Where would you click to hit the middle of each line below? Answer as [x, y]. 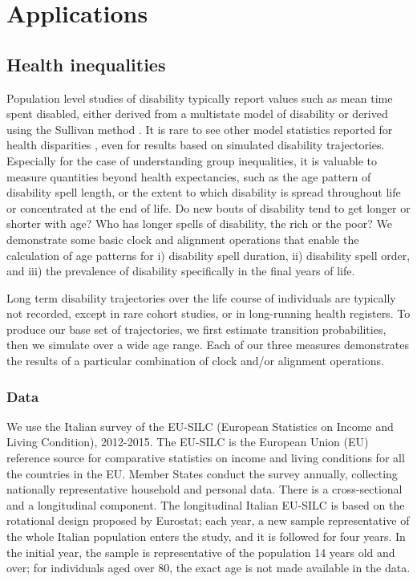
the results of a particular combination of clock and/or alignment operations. [196, 361]
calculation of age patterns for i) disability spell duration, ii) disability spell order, [208, 255]
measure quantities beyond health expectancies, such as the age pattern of [189, 176]
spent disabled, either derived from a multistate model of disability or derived [197, 114]
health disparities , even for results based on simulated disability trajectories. [196, 145]
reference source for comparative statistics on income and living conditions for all [206, 458]
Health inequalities [86, 64]
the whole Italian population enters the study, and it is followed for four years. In [206, 536]
